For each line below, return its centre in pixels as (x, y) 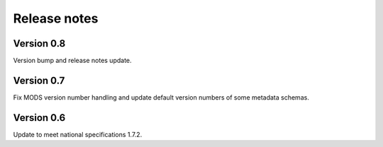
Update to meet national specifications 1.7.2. (78, 134)
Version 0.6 (39, 118)
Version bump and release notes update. (72, 61)
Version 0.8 (39, 43)
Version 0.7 (39, 80)
